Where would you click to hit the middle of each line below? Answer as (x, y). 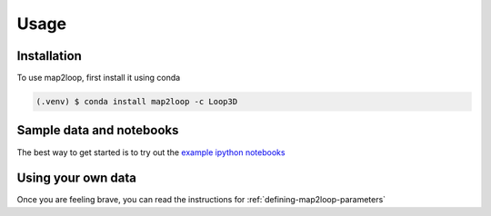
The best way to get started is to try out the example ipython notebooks (151, 152)
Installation (49, 56)
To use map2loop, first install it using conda (99, 78)
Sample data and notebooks (98, 130)
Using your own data (76, 178)
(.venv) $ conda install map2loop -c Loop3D (137, 102)
